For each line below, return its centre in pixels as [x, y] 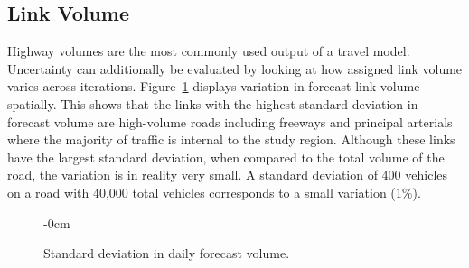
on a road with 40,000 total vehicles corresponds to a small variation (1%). [214, 192]
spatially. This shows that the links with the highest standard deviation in [213, 103]
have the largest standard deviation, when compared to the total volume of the [226, 157]
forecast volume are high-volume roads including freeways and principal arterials [230, 121]
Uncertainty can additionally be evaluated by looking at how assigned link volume [235, 68]
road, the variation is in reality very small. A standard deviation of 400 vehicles [228, 175]
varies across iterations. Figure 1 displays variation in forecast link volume [214, 86]
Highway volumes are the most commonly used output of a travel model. [209, 51]
